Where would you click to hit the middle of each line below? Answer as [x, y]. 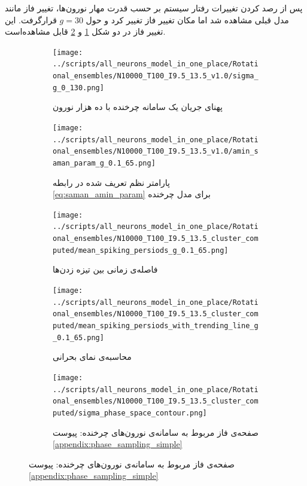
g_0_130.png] [78, 88]
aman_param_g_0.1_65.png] [104, 163]
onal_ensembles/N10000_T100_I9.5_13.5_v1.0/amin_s [156, 152]
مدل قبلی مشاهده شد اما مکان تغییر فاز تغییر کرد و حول [187, 19]
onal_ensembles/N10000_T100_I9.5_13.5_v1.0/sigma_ [156, 76]
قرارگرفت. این [31, 19]
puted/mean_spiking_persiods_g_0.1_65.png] [141, 250]
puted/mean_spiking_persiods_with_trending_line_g [156, 326]
